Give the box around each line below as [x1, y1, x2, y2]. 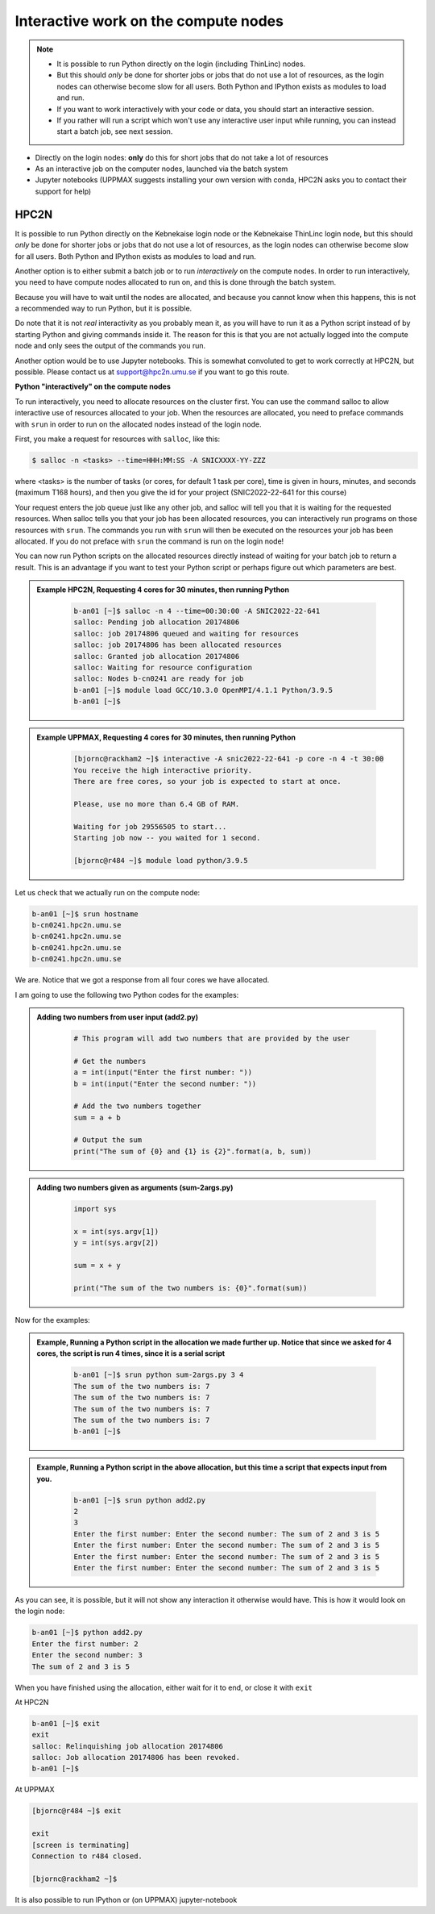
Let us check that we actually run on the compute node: [14, 887, 201, 897]
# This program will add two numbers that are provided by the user [73, 1033, 350, 1043]
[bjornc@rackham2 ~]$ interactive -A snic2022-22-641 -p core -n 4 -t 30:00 [73, 754, 384, 764]
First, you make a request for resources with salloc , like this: [14, 434, 221, 444]
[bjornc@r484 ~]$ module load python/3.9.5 [73, 856, 249, 865]
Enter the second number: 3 [31, 1650, 143, 1660]
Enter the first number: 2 [31, 1639, 139, 1649]
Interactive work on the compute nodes [14, 12, 284, 30]
